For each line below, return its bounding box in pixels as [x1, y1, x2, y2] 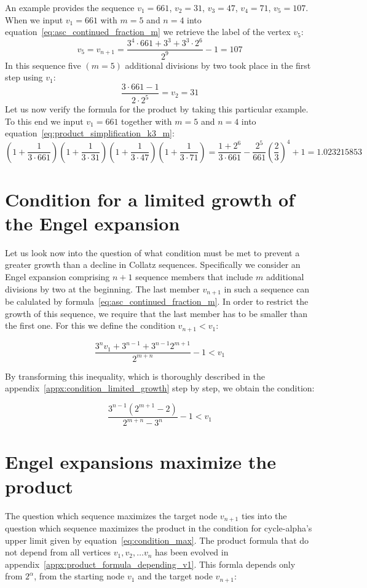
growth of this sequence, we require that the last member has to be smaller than [5, 307, 308, 319]
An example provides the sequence [5, 1, 135, 14]
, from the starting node [34, 570, 125, 582]
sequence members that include [135, 270, 253, 283]
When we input [5, 13, 63, 26]
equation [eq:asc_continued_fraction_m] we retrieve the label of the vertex [5, 25, 291, 38]
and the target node [138, 570, 213, 582]
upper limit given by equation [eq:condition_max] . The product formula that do [5, 533, 309, 546]
